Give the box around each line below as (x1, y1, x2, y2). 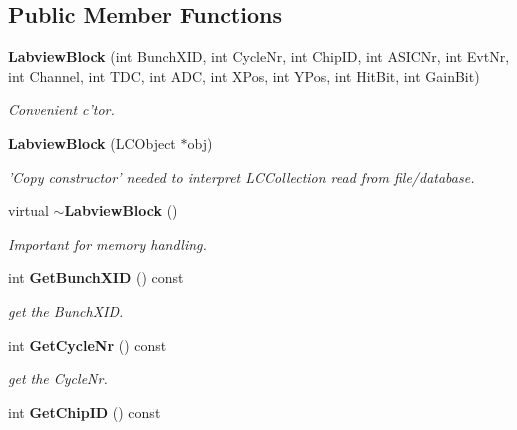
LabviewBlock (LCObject (8, 132, 176, 153)
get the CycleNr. (8, 368, 108, 389)
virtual (8, 200, 49, 221)
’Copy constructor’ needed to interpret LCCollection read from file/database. (8, 166, 475, 187)
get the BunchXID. (8, 300, 124, 321)
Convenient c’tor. (8, 99, 115, 120)
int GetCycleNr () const (8, 334, 167, 355)
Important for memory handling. (8, 233, 207, 254)
